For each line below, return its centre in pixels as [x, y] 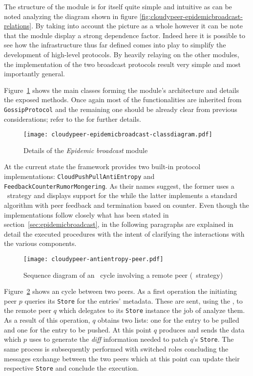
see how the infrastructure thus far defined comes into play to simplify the [115, 45]
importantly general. [34, 74]
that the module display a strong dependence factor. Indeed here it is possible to [125, 35]
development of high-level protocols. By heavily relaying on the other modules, [122, 54]
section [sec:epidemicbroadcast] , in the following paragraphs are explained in [119, 224]
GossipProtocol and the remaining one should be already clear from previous [121, 109]
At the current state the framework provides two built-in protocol [102, 166]
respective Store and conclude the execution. [72, 368]
